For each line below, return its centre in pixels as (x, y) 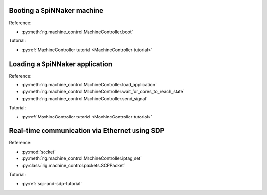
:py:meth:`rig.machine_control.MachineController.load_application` (89, 84)
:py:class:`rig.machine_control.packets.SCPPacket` (73, 165)
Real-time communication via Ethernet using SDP (87, 131)
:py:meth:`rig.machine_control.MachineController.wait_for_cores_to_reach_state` (103, 92)
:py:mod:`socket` (39, 152)
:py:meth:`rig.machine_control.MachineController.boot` (77, 32)
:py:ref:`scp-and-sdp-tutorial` (51, 184)
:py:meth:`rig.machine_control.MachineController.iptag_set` (82, 158)
